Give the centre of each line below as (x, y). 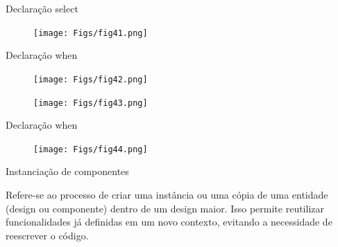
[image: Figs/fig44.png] (91, 149)
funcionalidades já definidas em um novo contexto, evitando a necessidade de (169, 222)
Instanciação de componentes (67, 171)
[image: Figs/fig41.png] (91, 33)
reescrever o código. (47, 235)
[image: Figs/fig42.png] (91, 79)
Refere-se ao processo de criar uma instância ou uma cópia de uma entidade (167, 194)
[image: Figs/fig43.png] (91, 103)
